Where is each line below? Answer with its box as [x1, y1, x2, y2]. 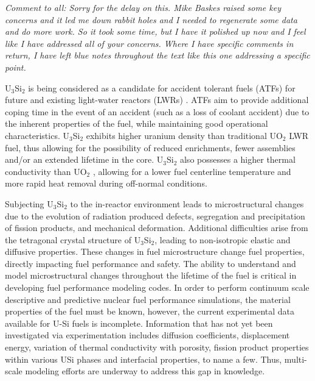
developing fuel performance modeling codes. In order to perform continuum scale [5, 281, 310, 294]
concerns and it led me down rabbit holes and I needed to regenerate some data [5, 13, 297, 26]
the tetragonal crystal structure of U [5, 233, 141, 246]
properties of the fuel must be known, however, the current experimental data [5, 305, 294, 318]
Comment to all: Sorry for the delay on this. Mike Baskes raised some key [5, 1, 282, 13]
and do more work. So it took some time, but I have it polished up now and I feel [5, 25, 306, 38]
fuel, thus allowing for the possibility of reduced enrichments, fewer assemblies [5, 141, 296, 154]
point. [5, 60, 26, 73]
